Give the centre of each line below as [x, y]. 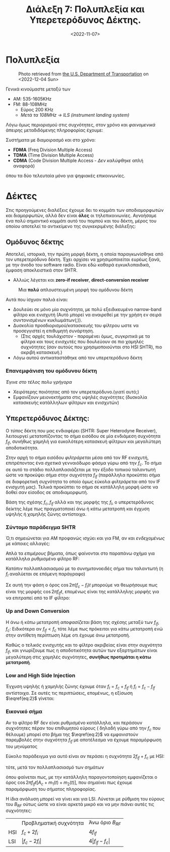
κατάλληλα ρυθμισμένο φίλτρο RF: [43, 559]
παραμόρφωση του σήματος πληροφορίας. [51, 789]
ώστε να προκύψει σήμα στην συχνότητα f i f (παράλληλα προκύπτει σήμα [83, 475]
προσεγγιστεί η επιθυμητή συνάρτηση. [53, 331]
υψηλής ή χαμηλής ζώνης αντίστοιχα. [46, 514]
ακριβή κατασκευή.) [41, 352]
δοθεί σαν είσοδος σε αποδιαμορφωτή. [47, 492]
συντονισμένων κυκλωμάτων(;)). [47, 320]
